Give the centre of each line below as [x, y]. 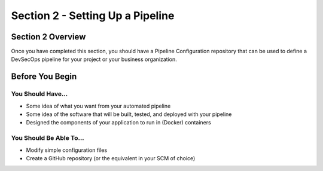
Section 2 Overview [48, 37]
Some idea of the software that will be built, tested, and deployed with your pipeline [129, 114]
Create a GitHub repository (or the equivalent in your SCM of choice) [111, 158]
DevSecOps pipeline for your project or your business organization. [94, 59]
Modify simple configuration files [67, 150]
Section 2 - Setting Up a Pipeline [93, 16]
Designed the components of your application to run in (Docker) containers [119, 123]
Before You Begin [44, 77]
